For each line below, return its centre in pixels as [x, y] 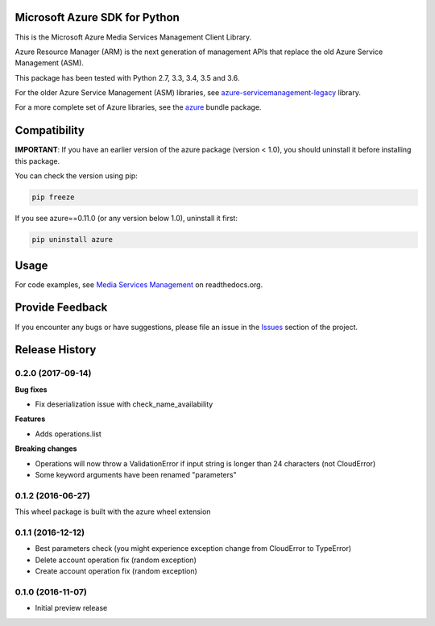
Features [30, 419]
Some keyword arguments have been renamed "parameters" [136, 475]
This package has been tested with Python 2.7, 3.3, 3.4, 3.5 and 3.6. [127, 77]
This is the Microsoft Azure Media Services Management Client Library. [133, 37]
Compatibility [50, 130]
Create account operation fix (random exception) [116, 571]
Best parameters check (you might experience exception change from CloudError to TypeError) [193, 549]
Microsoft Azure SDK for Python [97, 17]
